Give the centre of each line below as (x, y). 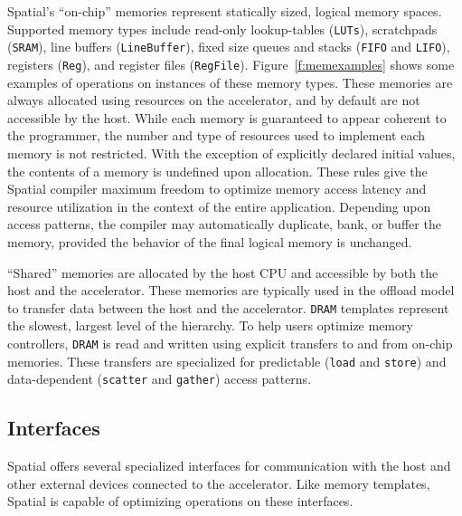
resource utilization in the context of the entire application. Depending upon (219, 206)
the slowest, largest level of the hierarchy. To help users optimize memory (210, 325)
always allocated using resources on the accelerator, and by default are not (214, 100)
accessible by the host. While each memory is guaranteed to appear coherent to (227, 117)
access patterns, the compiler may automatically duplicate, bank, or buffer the (224, 224)
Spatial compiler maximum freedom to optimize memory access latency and (217, 189)
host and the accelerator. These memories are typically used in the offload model (231, 290)
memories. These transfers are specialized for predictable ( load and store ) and (227, 361)
